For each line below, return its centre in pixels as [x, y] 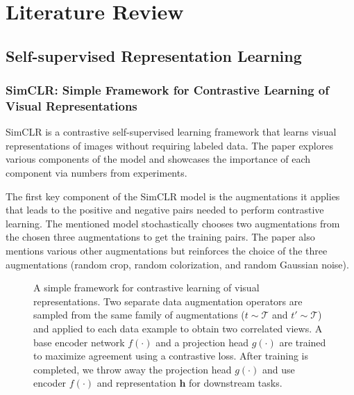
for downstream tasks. [236, 383]
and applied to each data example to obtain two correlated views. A [178, 329]
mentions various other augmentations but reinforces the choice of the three [167, 251]
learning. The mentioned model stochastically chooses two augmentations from [173, 223]
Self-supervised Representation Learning [154, 55]
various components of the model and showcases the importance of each [158, 159]
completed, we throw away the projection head [133, 369]
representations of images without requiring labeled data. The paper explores [169, 145]
